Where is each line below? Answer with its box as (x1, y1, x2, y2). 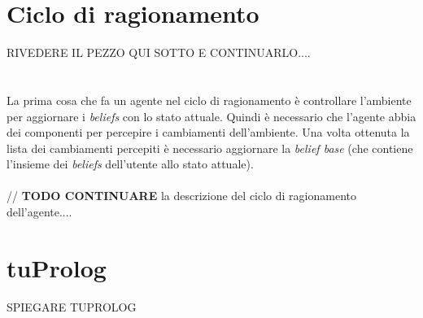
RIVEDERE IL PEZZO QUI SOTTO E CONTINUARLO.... (7, 44, 311, 61)
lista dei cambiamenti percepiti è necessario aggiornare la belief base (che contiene (7, 139, 413, 156)
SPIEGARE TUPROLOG (7, 298, 137, 315)
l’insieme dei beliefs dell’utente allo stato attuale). (7, 155, 254, 172)
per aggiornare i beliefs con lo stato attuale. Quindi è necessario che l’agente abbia (7, 107, 416, 124)
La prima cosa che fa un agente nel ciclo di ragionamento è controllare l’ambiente (7, 91, 412, 108)
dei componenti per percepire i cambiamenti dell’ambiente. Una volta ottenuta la (7, 124, 410, 141)
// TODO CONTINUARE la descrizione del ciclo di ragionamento (7, 187, 356, 204)
